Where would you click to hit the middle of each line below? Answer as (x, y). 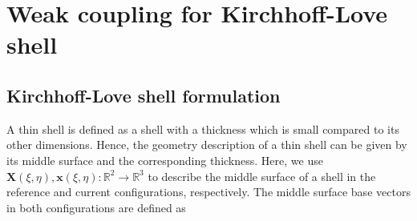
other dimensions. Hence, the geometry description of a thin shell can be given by (207, 145)
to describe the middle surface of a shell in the (262, 176)
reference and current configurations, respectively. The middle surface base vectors (208, 192)
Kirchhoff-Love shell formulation (144, 95)
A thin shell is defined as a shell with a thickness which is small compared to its (203, 129)
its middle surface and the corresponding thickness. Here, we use (165, 160)
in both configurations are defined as (96, 207)
